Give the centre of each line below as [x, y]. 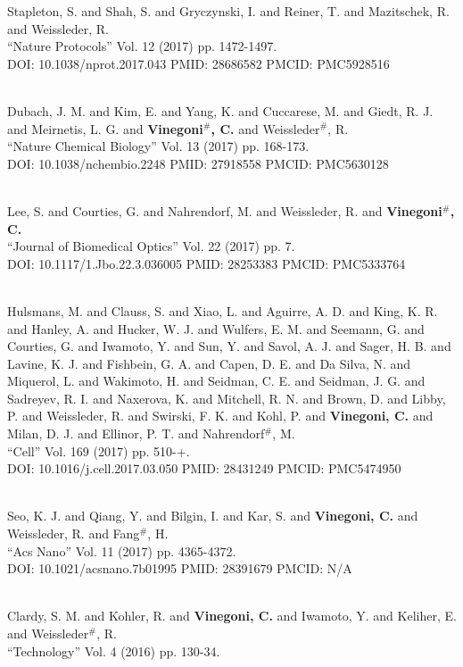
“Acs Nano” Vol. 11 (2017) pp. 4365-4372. [122, 550]
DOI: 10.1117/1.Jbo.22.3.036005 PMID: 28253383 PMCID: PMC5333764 [207, 263]
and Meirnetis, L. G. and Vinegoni [105, 128]
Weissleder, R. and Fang [74, 534]
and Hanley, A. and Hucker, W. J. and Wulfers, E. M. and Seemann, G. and [216, 328]
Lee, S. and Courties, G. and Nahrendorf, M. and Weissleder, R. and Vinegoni [225, 210]
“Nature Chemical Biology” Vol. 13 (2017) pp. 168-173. [158, 146]
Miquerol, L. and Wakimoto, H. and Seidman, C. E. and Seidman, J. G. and [216, 381]
